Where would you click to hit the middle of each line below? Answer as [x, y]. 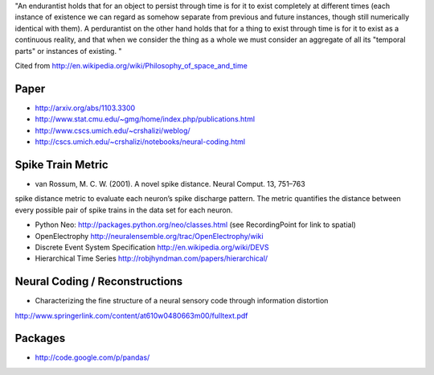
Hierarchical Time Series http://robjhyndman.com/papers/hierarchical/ [151, 258]
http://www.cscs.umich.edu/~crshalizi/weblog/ [113, 130]
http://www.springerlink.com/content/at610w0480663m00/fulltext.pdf [131, 315]
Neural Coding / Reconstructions [99, 282]
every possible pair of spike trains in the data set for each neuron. [124, 210]
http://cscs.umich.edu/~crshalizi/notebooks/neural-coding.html [140, 142]
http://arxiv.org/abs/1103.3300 [85, 108]
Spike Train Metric [61, 165]
